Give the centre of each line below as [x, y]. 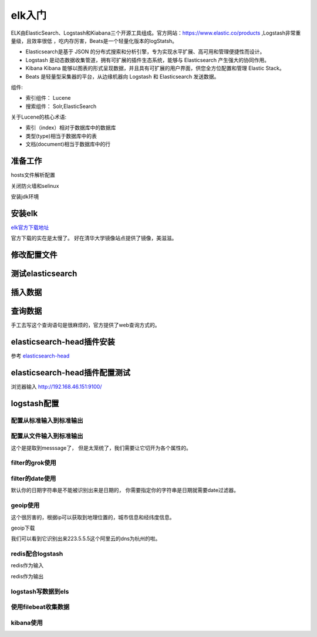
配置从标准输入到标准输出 [47, 420]
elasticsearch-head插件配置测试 [71, 373]
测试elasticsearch [44, 274]
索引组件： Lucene [48, 98]
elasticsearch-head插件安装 [63, 341]
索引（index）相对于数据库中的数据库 [71, 128]
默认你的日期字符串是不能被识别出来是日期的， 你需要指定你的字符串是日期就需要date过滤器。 [125, 490]
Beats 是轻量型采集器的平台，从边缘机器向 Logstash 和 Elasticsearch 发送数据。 [122, 76]
